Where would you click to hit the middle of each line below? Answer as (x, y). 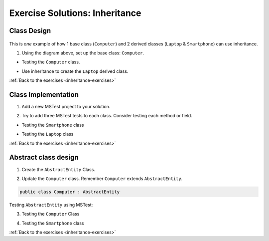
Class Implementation (44, 95)
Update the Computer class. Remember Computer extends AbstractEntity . (102, 178)
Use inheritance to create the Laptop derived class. (75, 71)
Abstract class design (44, 157)
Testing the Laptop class (48, 134)
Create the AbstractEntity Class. (59, 169)
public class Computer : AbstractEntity (69, 192)
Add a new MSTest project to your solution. (66, 107)
